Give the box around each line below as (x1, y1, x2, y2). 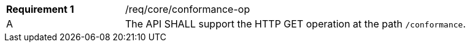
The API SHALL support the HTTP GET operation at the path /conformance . (125, 18, 466, 30)
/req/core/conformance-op (125, 3, 250, 15)
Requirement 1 (6, 3, 74, 15)
